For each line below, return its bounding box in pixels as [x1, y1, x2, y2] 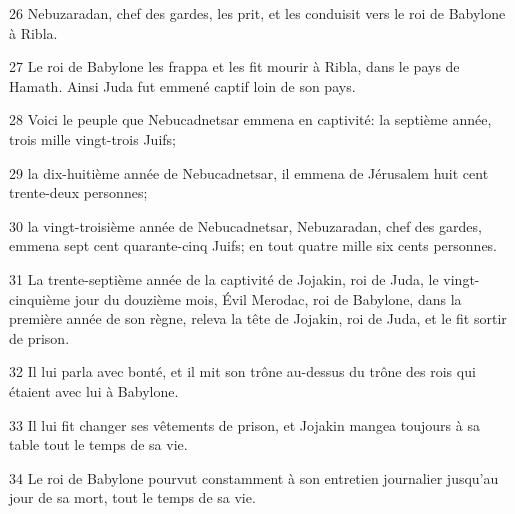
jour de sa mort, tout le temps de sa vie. [9, 487, 256, 508]
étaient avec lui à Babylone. [9, 380, 179, 401]
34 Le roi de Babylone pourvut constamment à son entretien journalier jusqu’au [9, 467, 499, 488]
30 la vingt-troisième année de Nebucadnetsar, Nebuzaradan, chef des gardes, [9, 215, 482, 236]
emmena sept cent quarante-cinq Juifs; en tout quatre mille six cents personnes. [9, 235, 498, 256]
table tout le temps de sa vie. [9, 434, 188, 455]
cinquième [9, 288, 71, 309]
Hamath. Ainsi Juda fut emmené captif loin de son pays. [9, 75, 356, 96]
